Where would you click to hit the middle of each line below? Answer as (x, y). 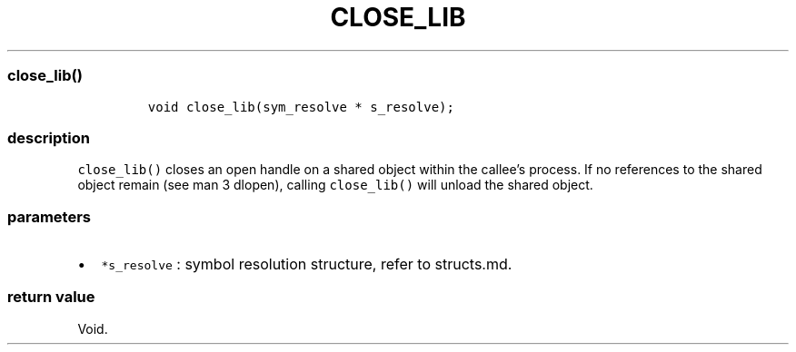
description (49, 137)
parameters (49, 216)
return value (51, 297)
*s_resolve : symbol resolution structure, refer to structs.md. (307, 264)
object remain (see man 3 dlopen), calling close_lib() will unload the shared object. (335, 185)
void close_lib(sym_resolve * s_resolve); (301, 107)
